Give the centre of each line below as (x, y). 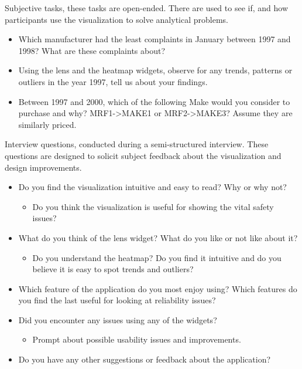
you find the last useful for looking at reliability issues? (117, 300)
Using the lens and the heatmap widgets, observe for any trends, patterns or (155, 70)
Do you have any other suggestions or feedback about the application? (145, 359)
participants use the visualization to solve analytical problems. (116, 19)
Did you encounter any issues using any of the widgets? (118, 319)
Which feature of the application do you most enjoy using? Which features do (158, 288)
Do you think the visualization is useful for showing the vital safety (153, 206)
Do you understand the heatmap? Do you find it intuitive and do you (157, 257)
